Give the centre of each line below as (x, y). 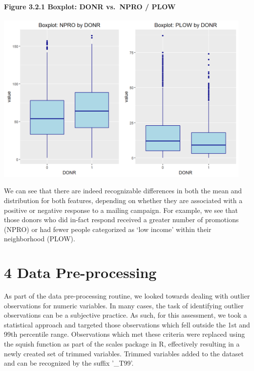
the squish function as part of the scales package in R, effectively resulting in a (122, 344)
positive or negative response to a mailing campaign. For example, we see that (121, 210)
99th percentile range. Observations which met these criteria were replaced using (125, 334)
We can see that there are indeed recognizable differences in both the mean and (123, 191)
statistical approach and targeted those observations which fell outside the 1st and (127, 324)
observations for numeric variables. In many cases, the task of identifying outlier (124, 305)
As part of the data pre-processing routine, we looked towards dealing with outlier (127, 296)
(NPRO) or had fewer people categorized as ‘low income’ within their (108, 229)
